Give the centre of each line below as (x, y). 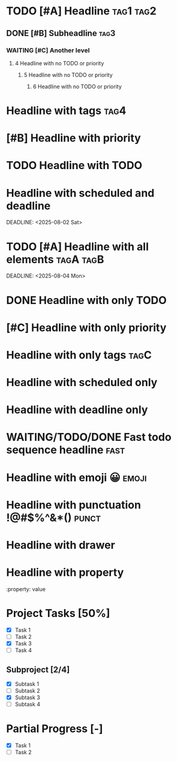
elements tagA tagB (55, 259)
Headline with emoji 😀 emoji (76, 477)
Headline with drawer (61, 545)
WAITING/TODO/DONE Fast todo (89, 437)
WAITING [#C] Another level (48, 50)
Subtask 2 (27, 691)
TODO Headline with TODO (74, 166)
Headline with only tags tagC (79, 355)
